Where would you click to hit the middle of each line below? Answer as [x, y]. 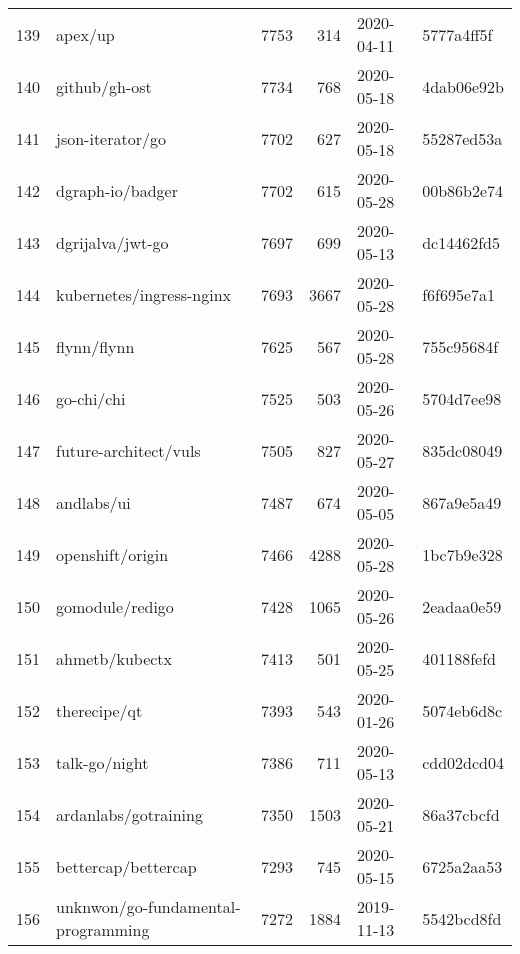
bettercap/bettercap [126, 866]
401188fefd [459, 658]
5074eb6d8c [462, 710]
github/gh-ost [104, 86]
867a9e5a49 [462, 502]
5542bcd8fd [462, 918]
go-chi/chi [91, 398]
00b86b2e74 [463, 190]
